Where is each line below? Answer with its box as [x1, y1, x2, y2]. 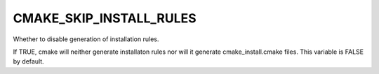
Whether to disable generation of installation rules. [13, 35, 159, 43]
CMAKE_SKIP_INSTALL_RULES [13, 10, 197, 26]
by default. [13, 57, 45, 66]
